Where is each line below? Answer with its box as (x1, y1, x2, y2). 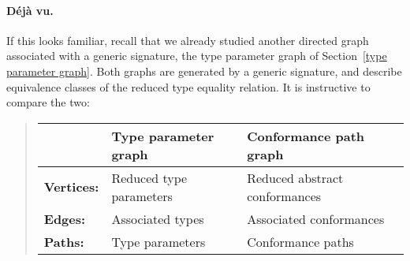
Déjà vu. (6, 2, 54, 18)
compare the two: (6, 94, 90, 110)
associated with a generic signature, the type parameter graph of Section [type (6, 47, 387, 64)
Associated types (111, 209, 204, 228)
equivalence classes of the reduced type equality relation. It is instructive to (6, 78, 371, 95)
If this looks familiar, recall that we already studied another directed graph (6, 32, 369, 48)
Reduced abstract (247, 168, 344, 187)
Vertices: (43, 177, 99, 196)
